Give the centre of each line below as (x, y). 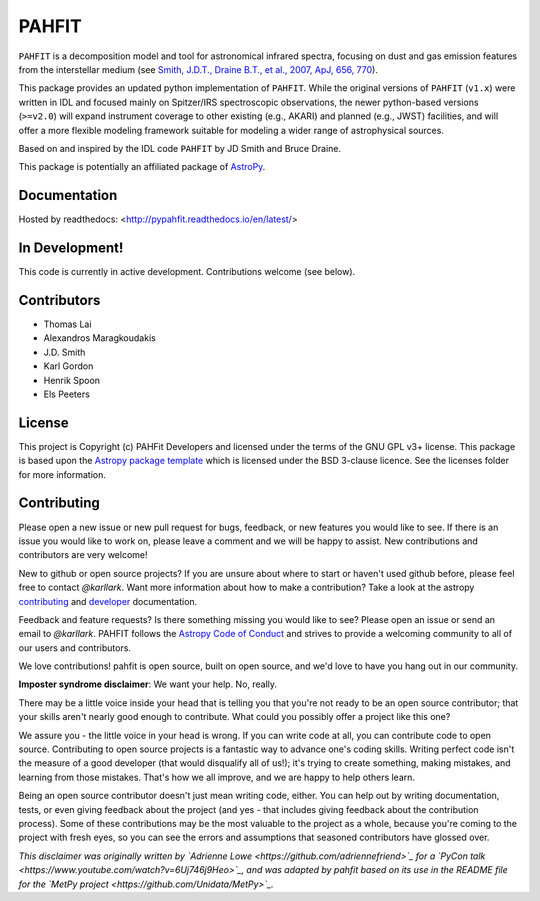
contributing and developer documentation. (108, 601)
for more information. (62, 474)
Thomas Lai (67, 324)
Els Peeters (66, 394)
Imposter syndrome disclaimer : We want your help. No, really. (148, 684)
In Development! (71, 248)
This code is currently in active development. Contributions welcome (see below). (187, 272)
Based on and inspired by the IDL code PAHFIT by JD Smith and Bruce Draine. (180, 148)
